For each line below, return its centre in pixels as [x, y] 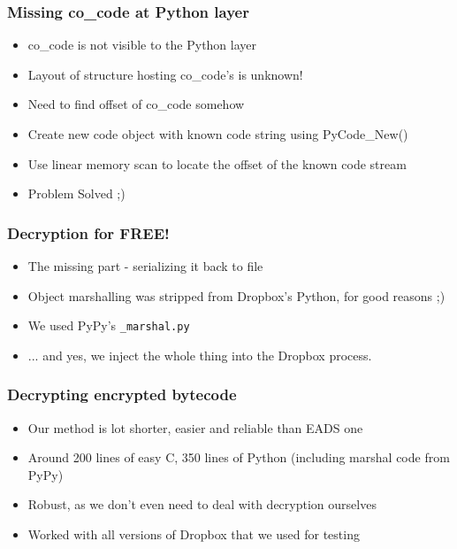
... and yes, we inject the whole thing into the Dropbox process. [200, 355]
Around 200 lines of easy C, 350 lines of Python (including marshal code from [239, 457]
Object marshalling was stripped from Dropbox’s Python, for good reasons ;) [236, 295]
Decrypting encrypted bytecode [122, 394]
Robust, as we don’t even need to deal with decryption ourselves [202, 504]
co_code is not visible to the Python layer [142, 45]
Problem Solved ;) [76, 193]
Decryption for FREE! [88, 232]
